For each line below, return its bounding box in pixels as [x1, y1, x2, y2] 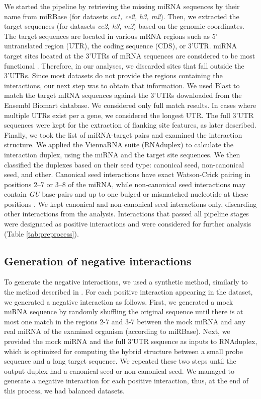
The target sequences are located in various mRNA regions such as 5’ [4, 30, 218, 41]
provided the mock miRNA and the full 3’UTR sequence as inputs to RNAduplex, [4, 336, 257, 347]
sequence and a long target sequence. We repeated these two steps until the [4, 356, 236, 366]
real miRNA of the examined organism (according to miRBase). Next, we [4, 326, 230, 336]
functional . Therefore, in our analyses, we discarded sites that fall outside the [4, 60, 244, 71]
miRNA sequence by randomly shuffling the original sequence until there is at [4, 306, 243, 317]
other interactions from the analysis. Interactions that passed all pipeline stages [4, 208, 249, 219]
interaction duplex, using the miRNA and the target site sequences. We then [4, 149, 240, 159]
